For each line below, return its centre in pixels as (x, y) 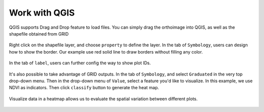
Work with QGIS (42, 13)
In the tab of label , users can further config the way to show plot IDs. (80, 63)
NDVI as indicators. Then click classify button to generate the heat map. (84, 88)
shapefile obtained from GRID (39, 34)
